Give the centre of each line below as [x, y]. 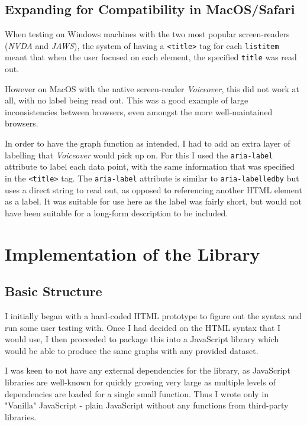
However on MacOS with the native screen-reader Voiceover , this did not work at [152, 88]
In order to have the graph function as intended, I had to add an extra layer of [148, 143]
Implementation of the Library [133, 253]
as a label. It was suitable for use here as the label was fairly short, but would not [153, 201]
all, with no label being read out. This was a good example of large [127, 100]
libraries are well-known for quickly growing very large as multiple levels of [140, 382]
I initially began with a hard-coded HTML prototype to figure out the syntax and [153, 315]
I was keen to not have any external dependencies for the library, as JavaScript [148, 370]
